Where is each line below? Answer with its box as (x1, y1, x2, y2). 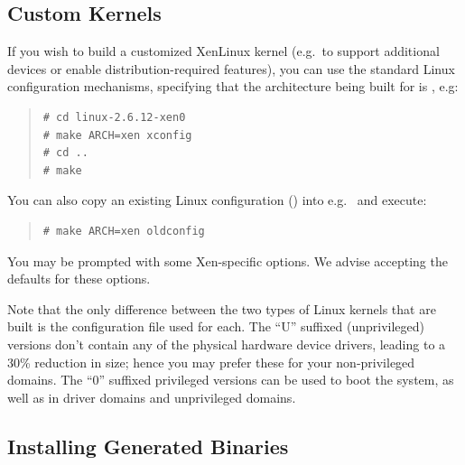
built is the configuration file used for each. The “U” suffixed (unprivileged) (7, 317, 424, 336)
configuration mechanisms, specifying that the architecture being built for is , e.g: (7, 77, 459, 96)
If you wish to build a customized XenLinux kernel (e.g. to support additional (7, 42, 440, 60)
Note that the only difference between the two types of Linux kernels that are (7, 299, 436, 318)
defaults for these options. (7, 269, 151, 288)
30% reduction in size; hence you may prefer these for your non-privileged (7, 352, 415, 371)
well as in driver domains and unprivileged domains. (7, 387, 296, 406)
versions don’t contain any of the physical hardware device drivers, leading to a (7, 334, 446, 353)
